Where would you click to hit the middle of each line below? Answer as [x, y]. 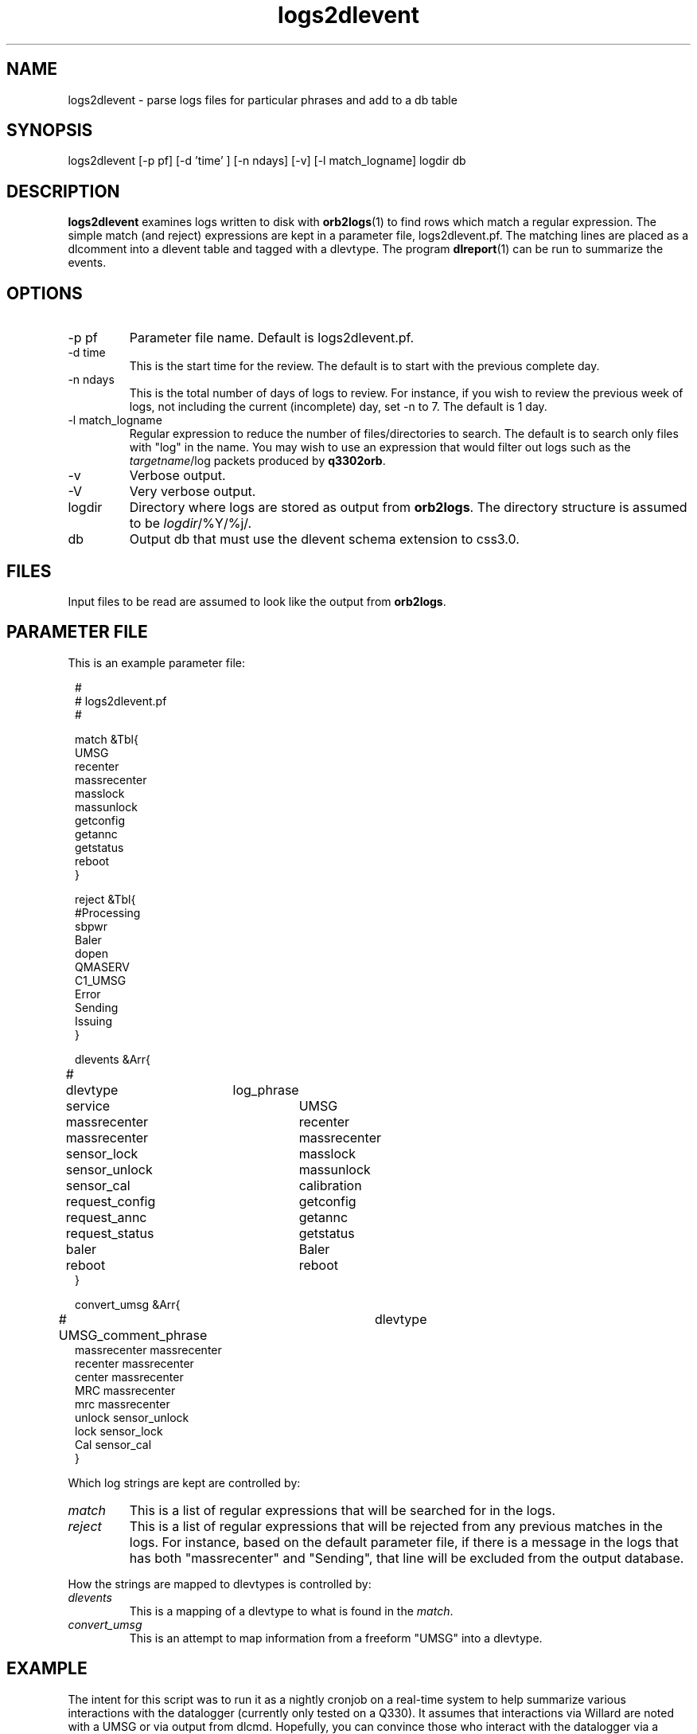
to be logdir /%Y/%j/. [191, 523]
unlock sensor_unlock [132, 1417]
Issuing [94, 1021]
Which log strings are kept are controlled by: [184, 1482]
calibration [330, 1185]
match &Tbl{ [107, 739]
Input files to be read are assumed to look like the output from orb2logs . [257, 601]
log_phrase [266, 1090]
